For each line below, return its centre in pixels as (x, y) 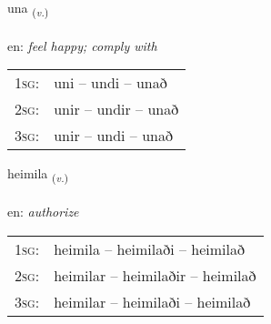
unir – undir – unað (116, 109)
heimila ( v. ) (38, 175)
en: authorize (43, 212)
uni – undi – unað (110, 83)
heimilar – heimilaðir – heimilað (155, 275)
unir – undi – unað (113, 136)
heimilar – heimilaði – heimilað (152, 301)
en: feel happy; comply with (82, 45)
